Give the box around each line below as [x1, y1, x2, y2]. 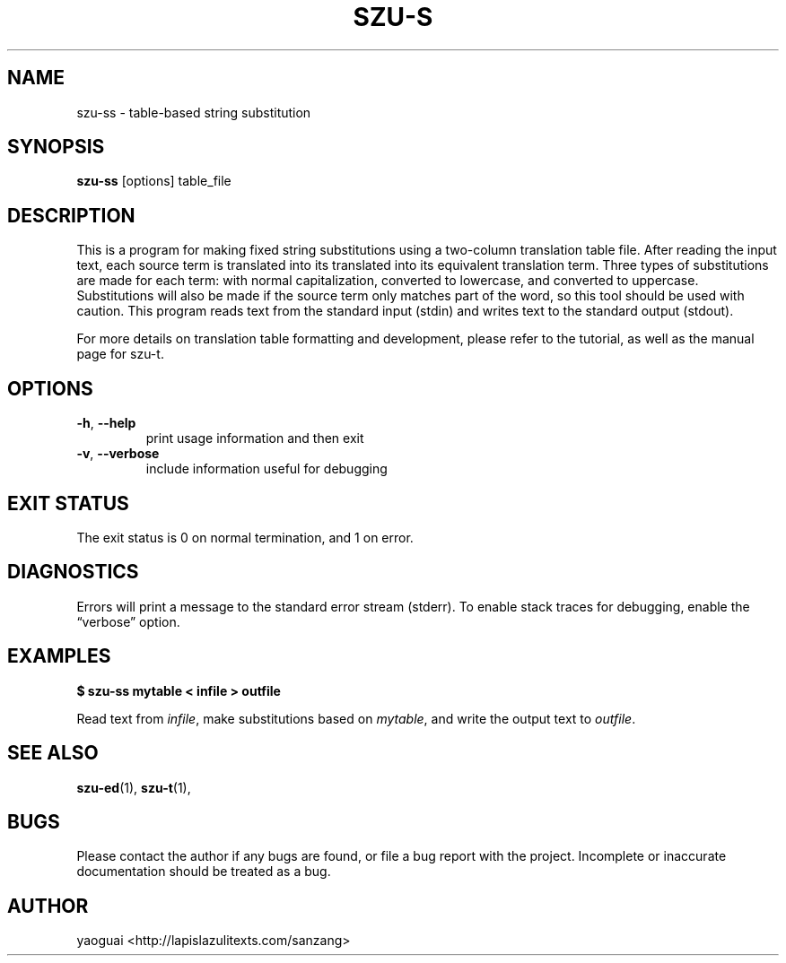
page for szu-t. [76, 346, 164, 362]
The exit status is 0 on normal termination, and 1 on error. [76, 529, 414, 545]
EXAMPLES [7, 645, 111, 668]
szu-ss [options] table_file [76, 173, 231, 189]
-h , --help [76, 415, 136, 431]
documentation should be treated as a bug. [76, 863, 331, 880]
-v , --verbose [76, 446, 160, 462]
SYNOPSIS [7, 135, 105, 159]
